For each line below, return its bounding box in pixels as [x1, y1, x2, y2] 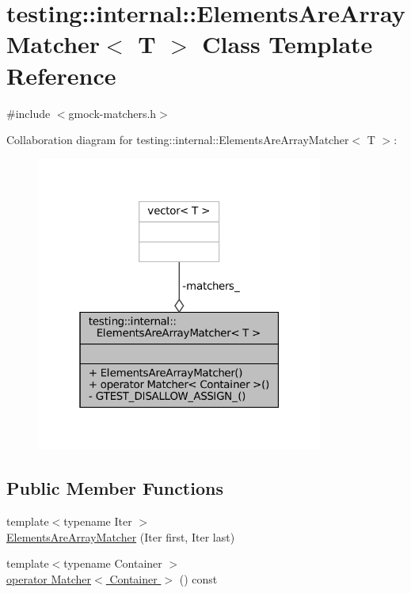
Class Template [202, 28, 373, 60]
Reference [6, 59, 116, 91]
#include [6, 105, 51, 121]
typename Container [63, 555, 162, 572]
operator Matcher [6, 570, 92, 587]
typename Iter [63, 513, 132, 530]
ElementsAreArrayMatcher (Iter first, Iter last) [6, 528, 235, 545]
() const [179, 570, 218, 587]
